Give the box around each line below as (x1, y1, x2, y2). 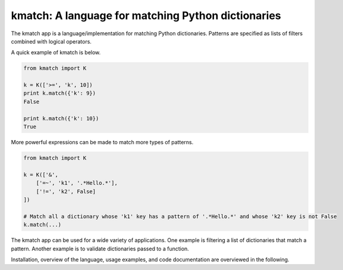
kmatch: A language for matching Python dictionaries (11, 9, 282, 22)
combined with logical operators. (11, 38, 92, 45)
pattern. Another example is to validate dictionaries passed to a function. (11, 245, 190, 252)
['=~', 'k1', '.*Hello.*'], (36, 179, 118, 187)
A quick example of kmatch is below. (11, 49, 101, 56)
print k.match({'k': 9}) (23, 90, 96, 97)
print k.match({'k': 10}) (23, 115, 99, 122)
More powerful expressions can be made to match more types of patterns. (11, 139, 194, 146)
